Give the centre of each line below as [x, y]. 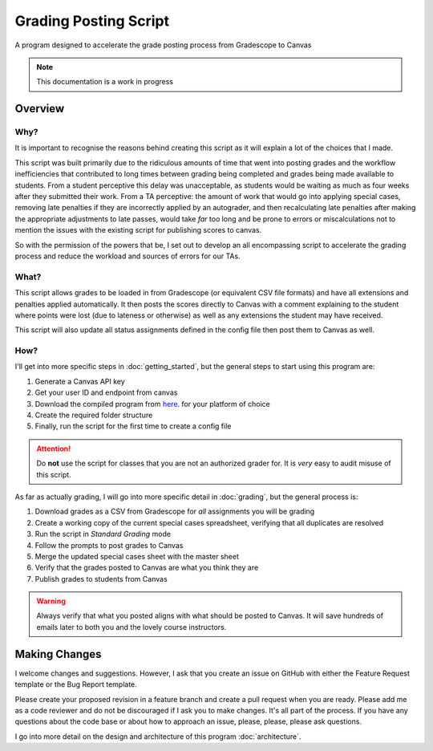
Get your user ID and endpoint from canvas [106, 392]
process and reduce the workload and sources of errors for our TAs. [127, 256]
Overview [40, 109]
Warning [51, 601]
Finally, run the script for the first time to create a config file [133, 426]
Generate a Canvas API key [80, 381]
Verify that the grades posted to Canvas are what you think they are [147, 568]
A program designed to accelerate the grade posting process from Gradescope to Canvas [163, 45]
